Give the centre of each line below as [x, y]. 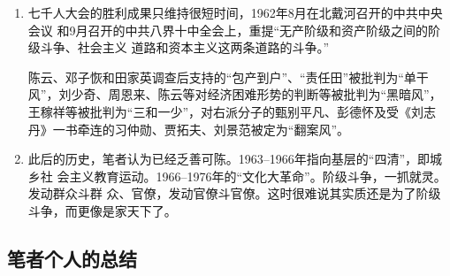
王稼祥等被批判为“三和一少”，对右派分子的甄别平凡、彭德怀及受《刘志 [232, 111]
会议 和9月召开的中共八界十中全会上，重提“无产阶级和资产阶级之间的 [228, 30]
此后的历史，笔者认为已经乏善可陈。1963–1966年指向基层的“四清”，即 [229, 159]
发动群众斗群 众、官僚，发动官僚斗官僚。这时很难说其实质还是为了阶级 [234, 193]
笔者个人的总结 [72, 258]
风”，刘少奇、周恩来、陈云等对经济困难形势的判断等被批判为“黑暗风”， [235, 94]
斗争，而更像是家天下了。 [102, 210]
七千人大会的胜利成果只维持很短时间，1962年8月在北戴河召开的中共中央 [235, 12]
